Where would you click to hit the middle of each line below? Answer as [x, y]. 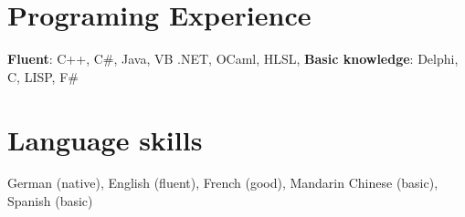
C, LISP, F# [43, 76]
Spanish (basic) [50, 201]
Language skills [105, 139]
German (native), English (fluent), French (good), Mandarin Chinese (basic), [223, 183]
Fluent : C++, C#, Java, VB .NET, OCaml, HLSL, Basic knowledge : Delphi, [233, 59]
